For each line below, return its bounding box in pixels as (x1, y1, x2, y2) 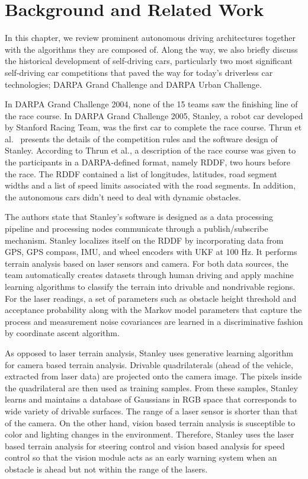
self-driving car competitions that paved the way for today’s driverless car (5, 66, 273, 78)
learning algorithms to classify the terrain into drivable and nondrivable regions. (5, 280, 296, 292)
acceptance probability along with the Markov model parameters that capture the (5, 304, 302, 316)
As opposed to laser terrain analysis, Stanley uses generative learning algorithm (5, 346, 293, 359)
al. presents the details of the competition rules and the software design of (5, 132, 278, 145)
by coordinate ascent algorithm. (5, 327, 120, 339)
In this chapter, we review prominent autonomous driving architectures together (5, 31, 296, 44)
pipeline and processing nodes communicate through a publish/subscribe (5, 222, 268, 235)
